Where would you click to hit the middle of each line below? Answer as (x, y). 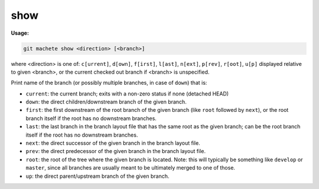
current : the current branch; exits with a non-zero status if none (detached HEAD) (127, 94)
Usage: (20, 33)
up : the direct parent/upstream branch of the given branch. (97, 176)
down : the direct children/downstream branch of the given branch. (106, 102)
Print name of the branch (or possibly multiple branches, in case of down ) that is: (109, 83)
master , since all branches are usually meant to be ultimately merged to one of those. (131, 168)
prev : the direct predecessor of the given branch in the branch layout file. (116, 151)
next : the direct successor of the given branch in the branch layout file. (113, 143)
